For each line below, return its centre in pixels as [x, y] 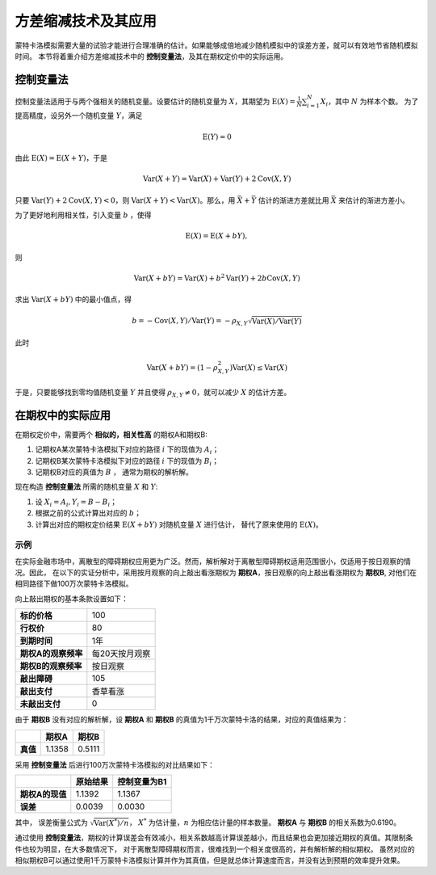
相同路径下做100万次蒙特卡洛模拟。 [74, 584]
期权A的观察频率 [51, 654]
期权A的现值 [43, 794]
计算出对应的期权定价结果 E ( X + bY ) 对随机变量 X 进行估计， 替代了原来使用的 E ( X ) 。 [179, 524]
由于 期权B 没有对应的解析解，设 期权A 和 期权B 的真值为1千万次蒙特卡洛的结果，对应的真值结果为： [182, 720]
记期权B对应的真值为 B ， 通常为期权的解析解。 [114, 472]
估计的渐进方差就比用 [294, 200]
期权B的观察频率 [51, 667]
